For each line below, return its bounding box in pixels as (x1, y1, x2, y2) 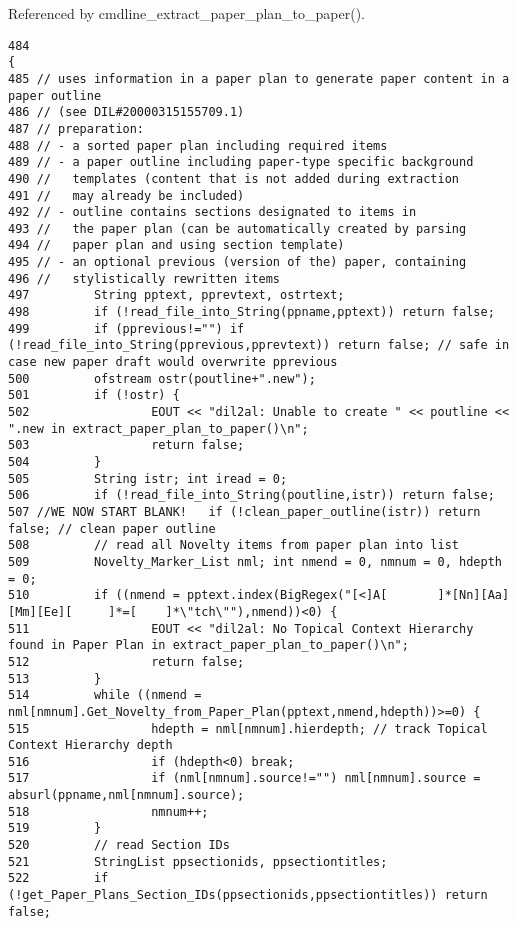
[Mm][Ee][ (8, 604, 73, 619)
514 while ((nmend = (8, 688, 202, 703)
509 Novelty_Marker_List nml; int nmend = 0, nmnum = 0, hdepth (8, 554, 502, 569)
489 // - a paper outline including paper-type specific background (8, 155, 474, 170)
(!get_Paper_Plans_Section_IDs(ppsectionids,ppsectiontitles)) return (8, 888, 488, 903)
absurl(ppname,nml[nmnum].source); (8, 788, 245, 803)
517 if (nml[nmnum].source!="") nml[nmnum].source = (8, 771, 481, 786)
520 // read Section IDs (8, 838, 230, 853)
